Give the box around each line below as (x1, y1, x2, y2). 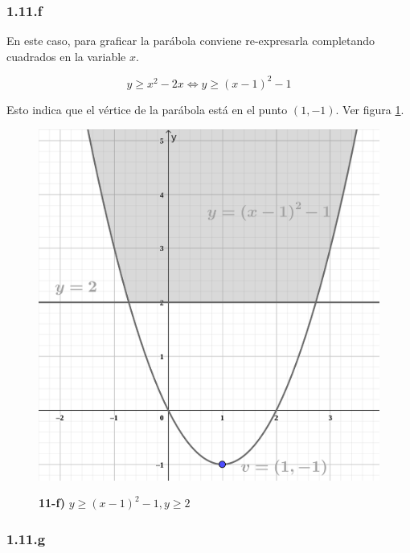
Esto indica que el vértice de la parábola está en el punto (6, 100, 288, 117)
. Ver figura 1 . (335, 100, 404, 117)
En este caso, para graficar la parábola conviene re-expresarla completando (6, 32, 375, 49)
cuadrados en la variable (6, 47, 126, 64)
